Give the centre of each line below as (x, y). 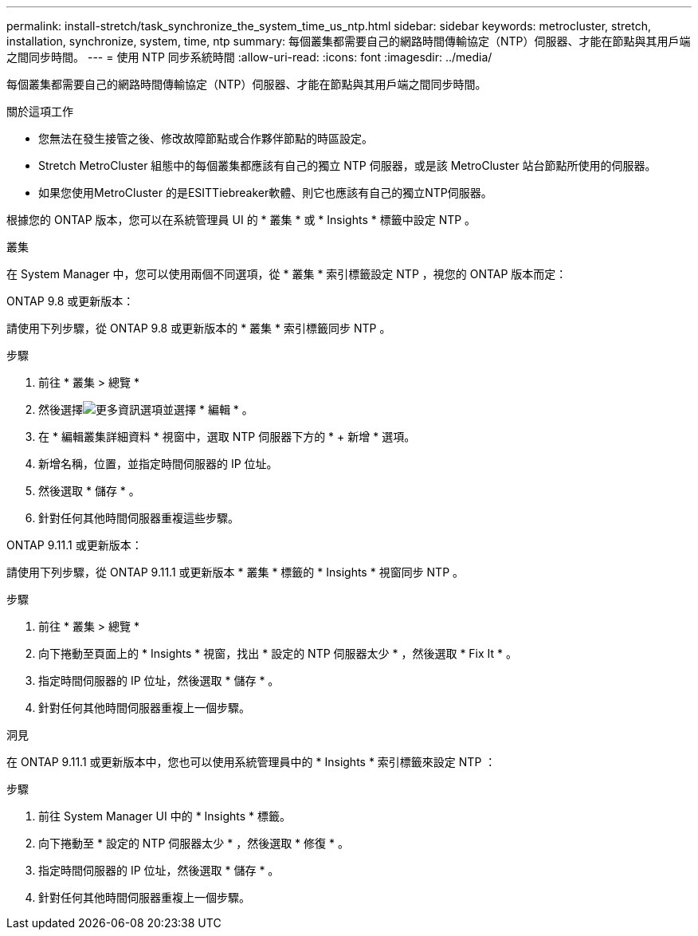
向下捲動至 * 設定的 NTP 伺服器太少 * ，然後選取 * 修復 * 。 (194, 843)
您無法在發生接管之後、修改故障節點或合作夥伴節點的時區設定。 (206, 138)
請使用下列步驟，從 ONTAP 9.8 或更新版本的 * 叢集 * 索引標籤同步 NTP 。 (199, 328)
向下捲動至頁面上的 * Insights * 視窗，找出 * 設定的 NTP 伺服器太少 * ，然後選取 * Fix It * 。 (278, 653)
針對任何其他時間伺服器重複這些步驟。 (139, 518)
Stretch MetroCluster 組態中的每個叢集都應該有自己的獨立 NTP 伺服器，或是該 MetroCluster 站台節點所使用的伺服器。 (347, 165)
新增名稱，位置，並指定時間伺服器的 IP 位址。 (158, 464)
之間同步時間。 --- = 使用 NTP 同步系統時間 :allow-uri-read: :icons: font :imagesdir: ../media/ (249, 57)
